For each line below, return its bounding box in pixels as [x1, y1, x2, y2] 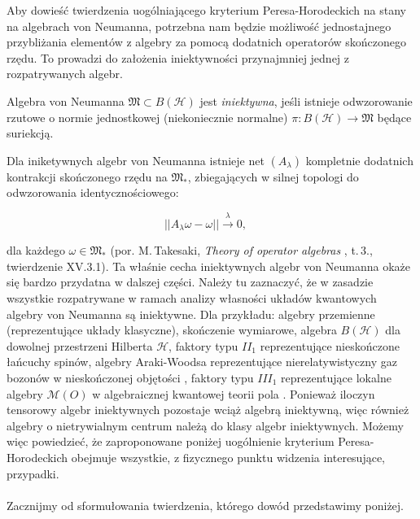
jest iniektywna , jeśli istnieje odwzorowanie [199, 92, 413, 109]
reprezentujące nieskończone [260, 337, 400, 354]
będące [377, 108, 412, 125]
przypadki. [7, 464, 59, 482]
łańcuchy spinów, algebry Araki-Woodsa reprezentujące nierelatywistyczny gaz [7, 353, 397, 370]
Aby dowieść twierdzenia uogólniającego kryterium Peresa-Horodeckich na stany [7, 2, 406, 18]
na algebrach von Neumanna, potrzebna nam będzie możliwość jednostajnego [7, 17, 392, 34]
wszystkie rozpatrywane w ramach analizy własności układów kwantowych [7, 289, 377, 306]
